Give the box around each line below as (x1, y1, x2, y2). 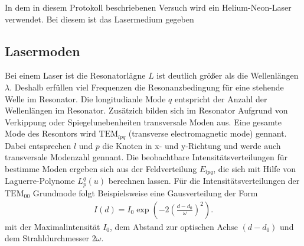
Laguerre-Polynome (5, 174, 75, 187)
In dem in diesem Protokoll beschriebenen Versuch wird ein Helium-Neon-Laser (5, 1, 292, 13)
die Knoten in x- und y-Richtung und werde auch (102, 139, 281, 151)
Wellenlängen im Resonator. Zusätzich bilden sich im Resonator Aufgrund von (5, 104, 288, 116)
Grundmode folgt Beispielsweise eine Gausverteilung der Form (32, 186, 258, 199)
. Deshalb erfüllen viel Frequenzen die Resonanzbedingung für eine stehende (9, 80, 284, 93)
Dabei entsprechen (5, 139, 71, 151)
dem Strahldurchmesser (5, 232, 89, 244)
